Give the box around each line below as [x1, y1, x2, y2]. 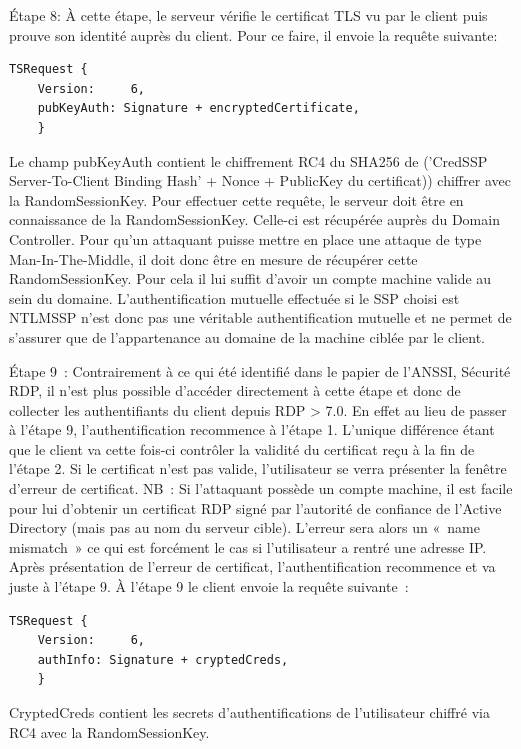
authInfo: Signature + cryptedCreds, [37, 652, 289, 667]
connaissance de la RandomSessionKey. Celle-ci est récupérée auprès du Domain [9, 209, 500, 230]
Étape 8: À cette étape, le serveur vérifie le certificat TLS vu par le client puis [9, 5, 488, 25]
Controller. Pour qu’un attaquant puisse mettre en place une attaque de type [9, 228, 482, 249]
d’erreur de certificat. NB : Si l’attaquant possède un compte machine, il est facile [9, 478, 513, 499]
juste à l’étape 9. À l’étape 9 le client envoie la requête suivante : [9, 576, 409, 597]
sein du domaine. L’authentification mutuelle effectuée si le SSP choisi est [9, 287, 460, 308]
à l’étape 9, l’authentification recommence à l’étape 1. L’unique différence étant [9, 419, 495, 440]
